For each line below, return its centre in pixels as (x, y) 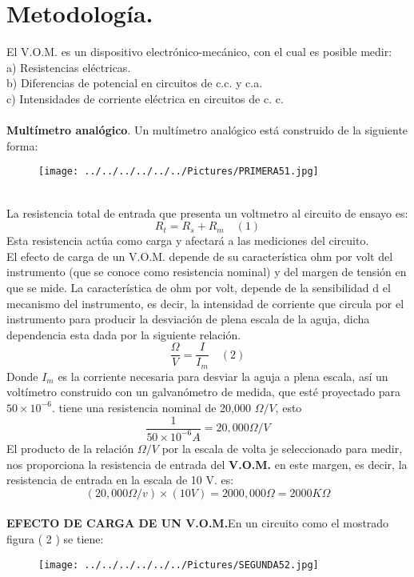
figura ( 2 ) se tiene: (55, 538)
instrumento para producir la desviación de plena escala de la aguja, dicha (188, 319)
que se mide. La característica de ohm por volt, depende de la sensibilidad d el (199, 287)
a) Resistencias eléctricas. (69, 67)
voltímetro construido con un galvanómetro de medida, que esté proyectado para (204, 392)
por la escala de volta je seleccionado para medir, (282, 448)
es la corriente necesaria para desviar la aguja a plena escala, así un (223, 376)
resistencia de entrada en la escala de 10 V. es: (120, 480)
